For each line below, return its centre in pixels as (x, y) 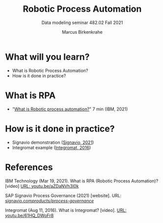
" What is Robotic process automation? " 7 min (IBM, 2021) (70, 109)
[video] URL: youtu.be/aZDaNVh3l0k (42, 186)
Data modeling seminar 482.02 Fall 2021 (82, 22)
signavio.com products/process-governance (49, 201)
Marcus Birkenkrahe (82, 32)
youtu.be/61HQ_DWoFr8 (29, 215)
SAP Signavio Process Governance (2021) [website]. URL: (63, 195)
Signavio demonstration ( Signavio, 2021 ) (53, 142)
